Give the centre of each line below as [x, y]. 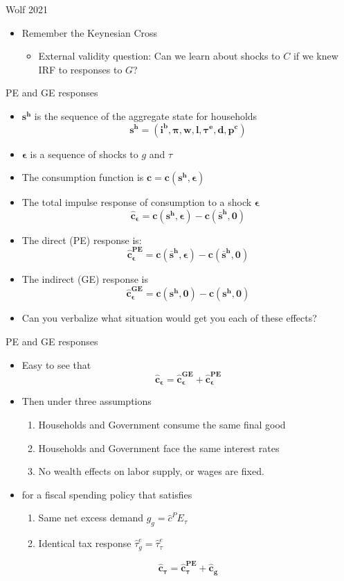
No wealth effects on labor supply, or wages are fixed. [151, 471]
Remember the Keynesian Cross [90, 32]
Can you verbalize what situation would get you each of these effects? [169, 318]
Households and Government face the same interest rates [159, 448]
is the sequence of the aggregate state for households [146, 115]
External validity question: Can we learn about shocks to [159, 56]
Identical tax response [85, 543]
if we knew [316, 56]
